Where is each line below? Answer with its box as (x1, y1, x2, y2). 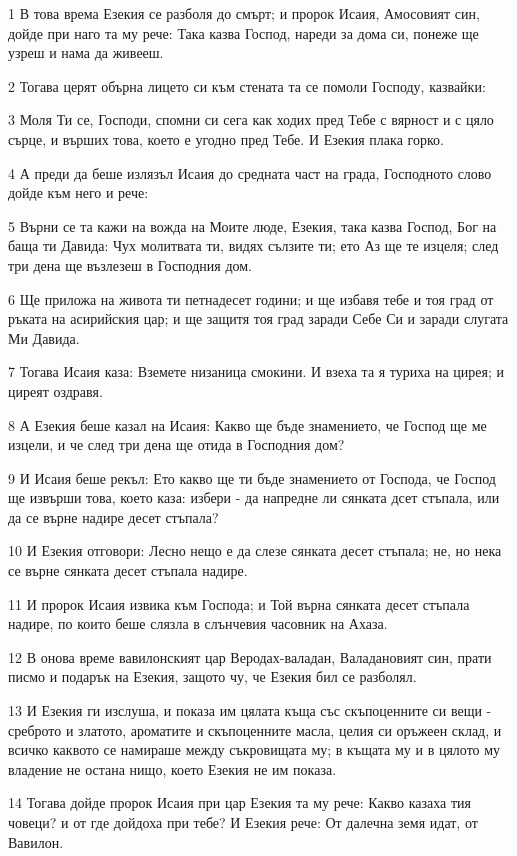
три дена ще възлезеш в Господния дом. (8, 254, 252, 275)
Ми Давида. (8, 327, 80, 348)
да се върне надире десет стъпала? (8, 506, 219, 527)
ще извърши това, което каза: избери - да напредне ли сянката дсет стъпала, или (8, 487, 500, 508)
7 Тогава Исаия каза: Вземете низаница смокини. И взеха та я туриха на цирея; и (8, 361, 505, 382)
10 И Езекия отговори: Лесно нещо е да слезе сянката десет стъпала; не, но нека (8, 540, 502, 561)
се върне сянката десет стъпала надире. (8, 560, 248, 581)
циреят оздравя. (8, 380, 103, 401)
